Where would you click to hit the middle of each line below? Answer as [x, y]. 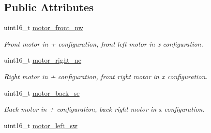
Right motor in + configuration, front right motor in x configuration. [106, 76]
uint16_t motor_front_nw [44, 27]
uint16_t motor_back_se [42, 92]
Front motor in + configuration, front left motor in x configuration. [104, 43]
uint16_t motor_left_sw [41, 125]
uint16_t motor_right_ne [43, 60]
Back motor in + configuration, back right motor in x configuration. [104, 109]
